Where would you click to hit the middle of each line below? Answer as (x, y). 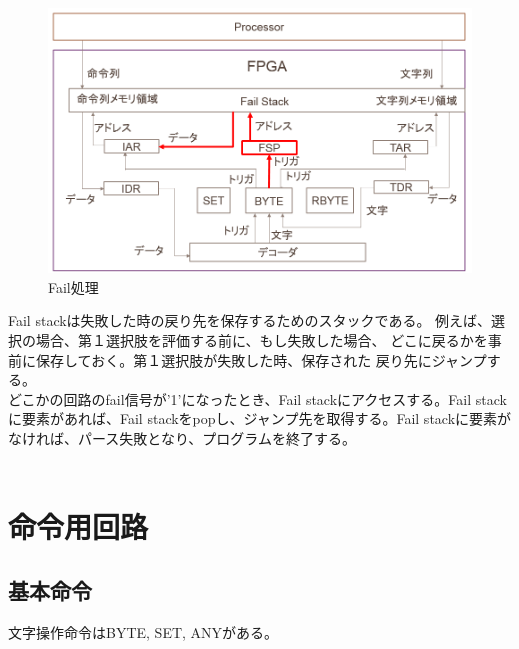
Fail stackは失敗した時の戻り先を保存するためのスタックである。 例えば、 (250, 320)
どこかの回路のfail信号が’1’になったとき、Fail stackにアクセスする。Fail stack (257, 398)
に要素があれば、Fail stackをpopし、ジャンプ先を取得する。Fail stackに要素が (260, 418)
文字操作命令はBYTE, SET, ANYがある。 (143, 631)
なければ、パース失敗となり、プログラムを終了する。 (182, 437)
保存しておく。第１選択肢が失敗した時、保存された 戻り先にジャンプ (261, 359)
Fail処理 (73, 286)
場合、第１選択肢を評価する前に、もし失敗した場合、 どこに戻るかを (261, 340)
